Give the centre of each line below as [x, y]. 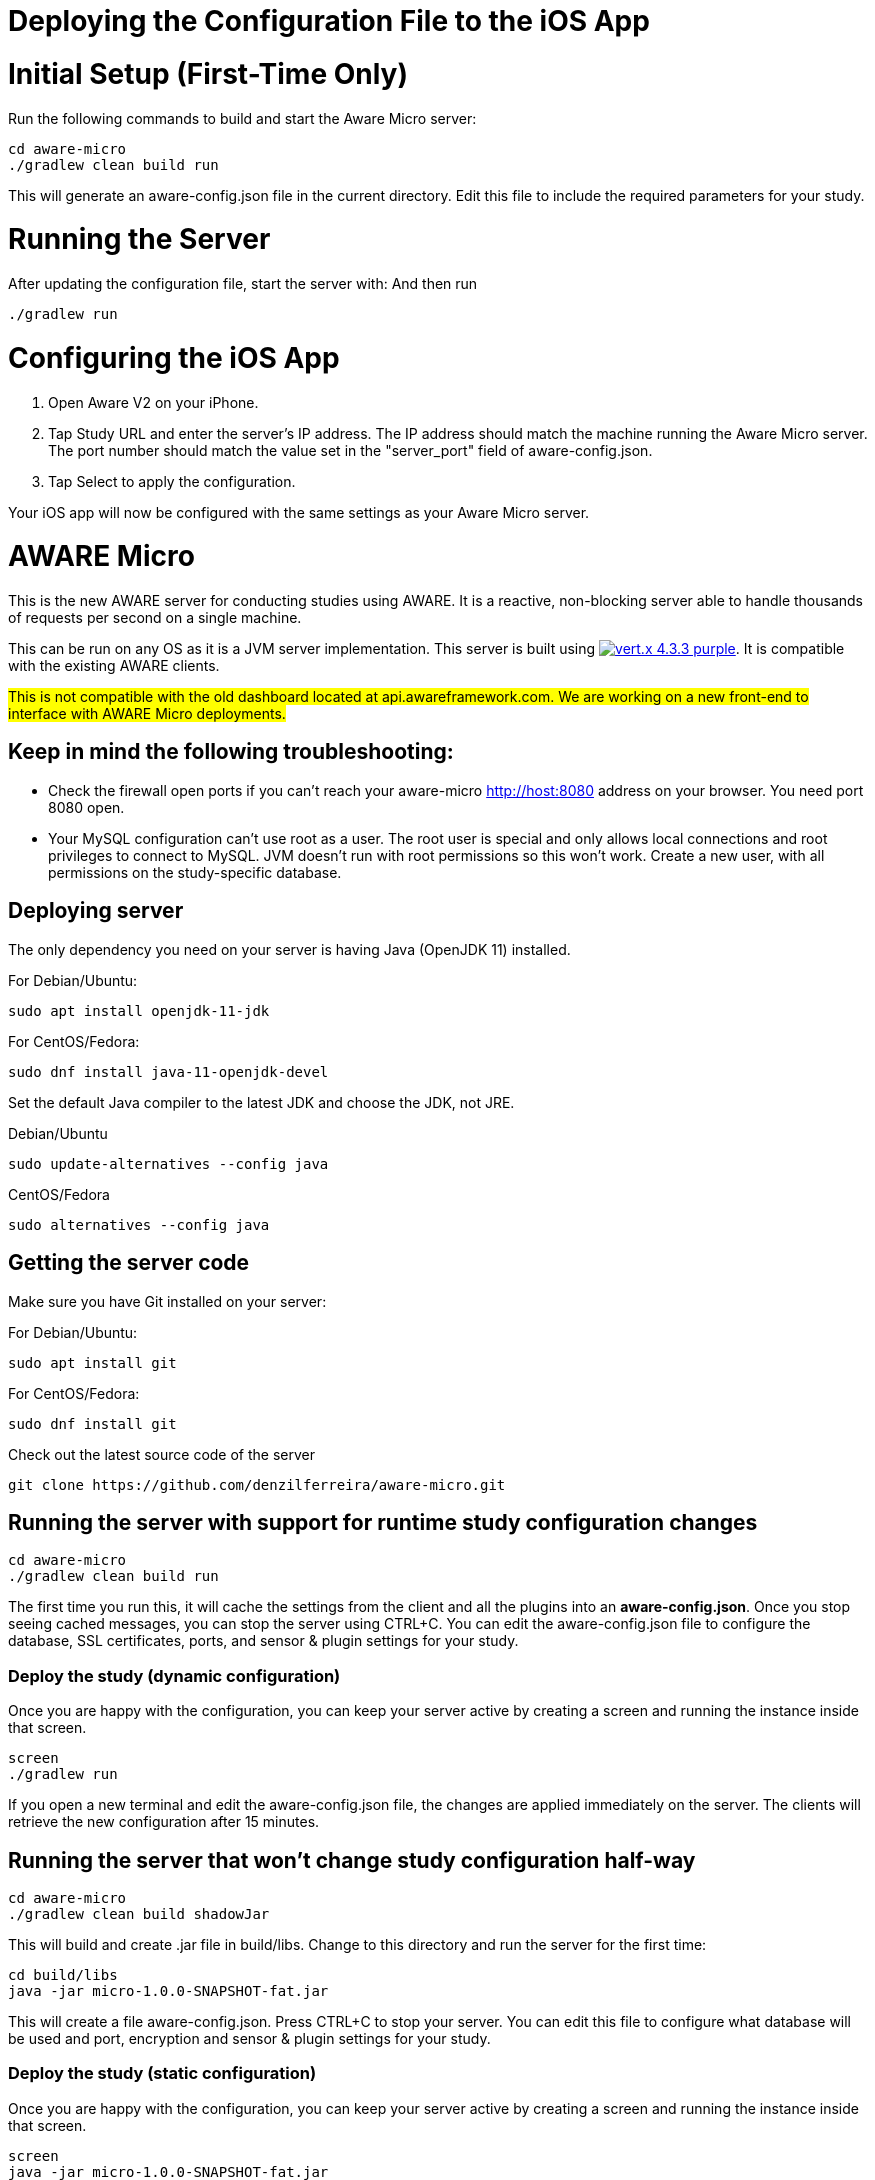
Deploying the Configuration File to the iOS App [329, 21]
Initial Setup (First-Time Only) [208, 73]
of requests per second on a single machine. [155, 617]
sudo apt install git [92, 1362]
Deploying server [96, 911]
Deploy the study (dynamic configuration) [174, 1675]
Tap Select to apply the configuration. [172, 481]
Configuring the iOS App [174, 357]
